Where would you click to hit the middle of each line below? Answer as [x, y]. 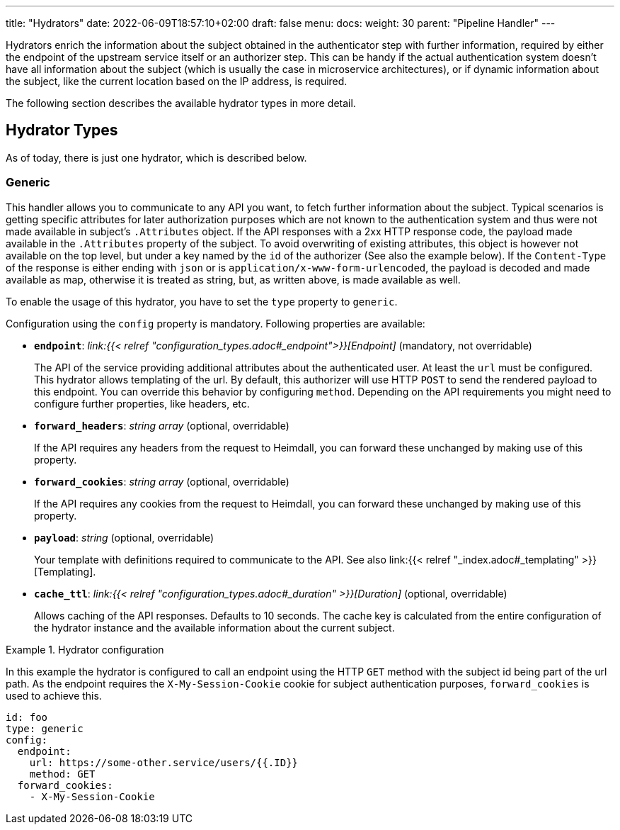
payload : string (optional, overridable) [124, 537]
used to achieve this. [54, 695]
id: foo [27, 717]
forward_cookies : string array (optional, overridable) [162, 481]
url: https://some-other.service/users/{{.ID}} [164, 762]
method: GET [62, 774]
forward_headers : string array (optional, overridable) [162, 425]
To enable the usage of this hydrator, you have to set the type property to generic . [202, 301]
